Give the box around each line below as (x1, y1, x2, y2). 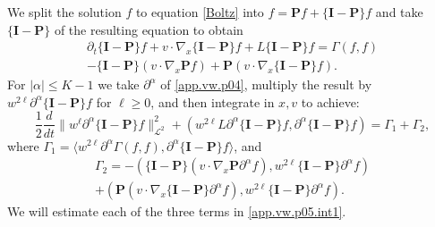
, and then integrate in (150, 92, 275, 111)
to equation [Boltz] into (135, 3, 264, 21)
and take (375, 3, 423, 21)
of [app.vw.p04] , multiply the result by (160, 75, 372, 94)
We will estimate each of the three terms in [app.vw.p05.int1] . (7, 202, 346, 221)
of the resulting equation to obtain (54, 20, 243, 38)
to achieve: (301, 92, 360, 111)
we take (98, 75, 140, 94)
